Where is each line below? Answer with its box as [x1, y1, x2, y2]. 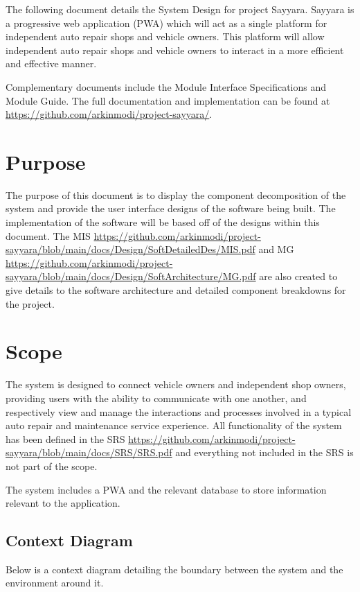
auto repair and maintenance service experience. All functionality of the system [6, 418, 342, 433]
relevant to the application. [6, 496, 120, 510]
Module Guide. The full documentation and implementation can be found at [6, 93, 330, 107]
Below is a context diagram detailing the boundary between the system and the [6, 561, 343, 576]
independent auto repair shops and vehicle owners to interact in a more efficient [6, 42, 344, 57]
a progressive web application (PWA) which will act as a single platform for [6, 15, 327, 30]
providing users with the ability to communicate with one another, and [6, 390, 307, 405]
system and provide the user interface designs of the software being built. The [6, 201, 336, 216]
